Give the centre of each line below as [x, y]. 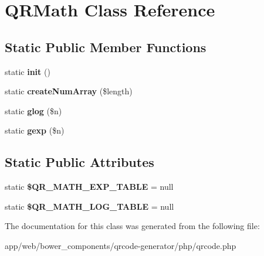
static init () [28, 71]
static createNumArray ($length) [69, 91]
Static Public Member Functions [106, 47]
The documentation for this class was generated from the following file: [132, 226]
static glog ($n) [33, 110]
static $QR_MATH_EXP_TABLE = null [89, 187]
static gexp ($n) [35, 130]
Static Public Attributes [79, 162]
